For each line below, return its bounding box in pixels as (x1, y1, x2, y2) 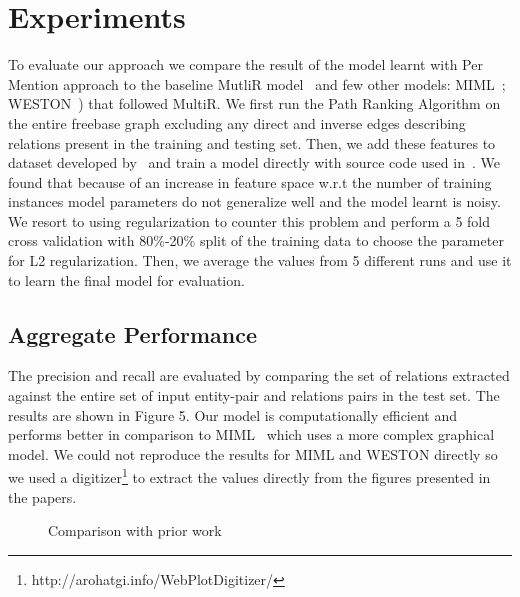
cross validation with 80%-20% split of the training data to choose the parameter (8, 230, 504, 251)
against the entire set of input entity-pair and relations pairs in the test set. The (8, 385, 500, 406)
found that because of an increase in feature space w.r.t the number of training (8, 171, 492, 192)
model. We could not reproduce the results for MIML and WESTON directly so (8, 443, 498, 464)
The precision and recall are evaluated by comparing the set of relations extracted (8, 365, 510, 386)
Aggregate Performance (8, 318, 258, 349)
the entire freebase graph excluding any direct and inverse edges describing (8, 112, 466, 133)
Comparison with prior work (48, 520, 222, 541)
